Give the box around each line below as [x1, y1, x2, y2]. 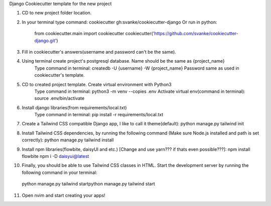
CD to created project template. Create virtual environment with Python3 [22, 81, 172, 87]
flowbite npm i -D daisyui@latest [22, 153, 89, 159]
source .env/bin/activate [34, 95, 85, 101]
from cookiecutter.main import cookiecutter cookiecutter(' [34, 31, 155, 37]
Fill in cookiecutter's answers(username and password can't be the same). [22, 49, 177, 55]
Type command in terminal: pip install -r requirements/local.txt [34, 112, 164, 118]
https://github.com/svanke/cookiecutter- [154, 31, 238, 37]
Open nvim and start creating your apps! [22, 192, 105, 198]
